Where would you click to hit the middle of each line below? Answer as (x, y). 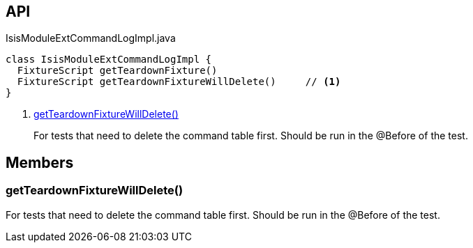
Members (40, 162)
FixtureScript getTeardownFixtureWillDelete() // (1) (179, 82)
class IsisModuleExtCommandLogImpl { (109, 60)
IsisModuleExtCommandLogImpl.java (91, 38)
